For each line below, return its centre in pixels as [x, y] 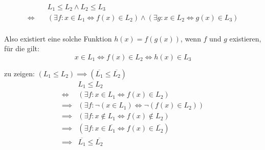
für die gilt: [22, 48]
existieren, [245, 38]
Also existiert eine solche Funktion [58, 38]
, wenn [191, 38]
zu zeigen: [19, 73]
